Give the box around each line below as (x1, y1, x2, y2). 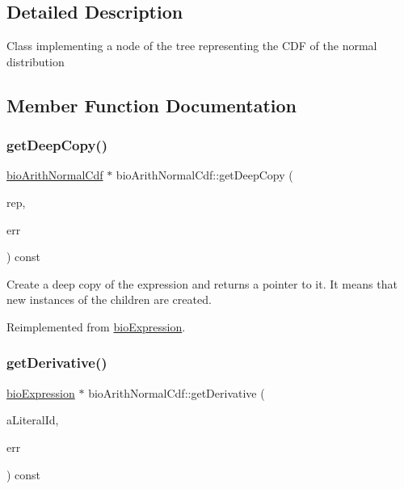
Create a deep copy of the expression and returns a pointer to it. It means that (6, 275, 398, 292)
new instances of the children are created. (6, 291, 212, 308)
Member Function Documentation (6, 92, 297, 117)
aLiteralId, (6, 411, 59, 428)
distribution (6, 53, 65, 70)
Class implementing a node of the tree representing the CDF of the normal (6, 37, 377, 54)
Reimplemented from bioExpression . (6, 318, 186, 335)
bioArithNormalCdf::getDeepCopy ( (116, 167, 293, 183)
